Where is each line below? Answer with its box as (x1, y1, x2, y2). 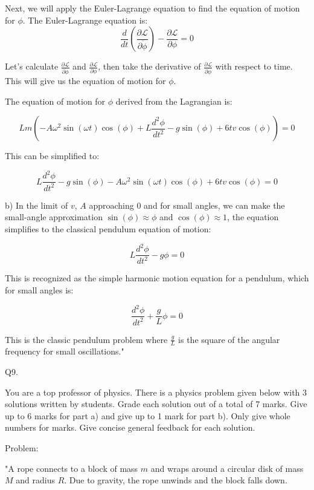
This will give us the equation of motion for (5, 74, 166, 87)
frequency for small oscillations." (5, 345, 124, 358)
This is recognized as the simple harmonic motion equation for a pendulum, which (5, 272, 309, 284)
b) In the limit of (5, 198, 68, 211)
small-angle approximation (5, 211, 103, 223)
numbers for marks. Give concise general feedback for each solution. (5, 421, 255, 434)
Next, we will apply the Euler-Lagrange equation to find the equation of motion (5, 2, 300, 14)
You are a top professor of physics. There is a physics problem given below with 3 (5, 385, 307, 398)
